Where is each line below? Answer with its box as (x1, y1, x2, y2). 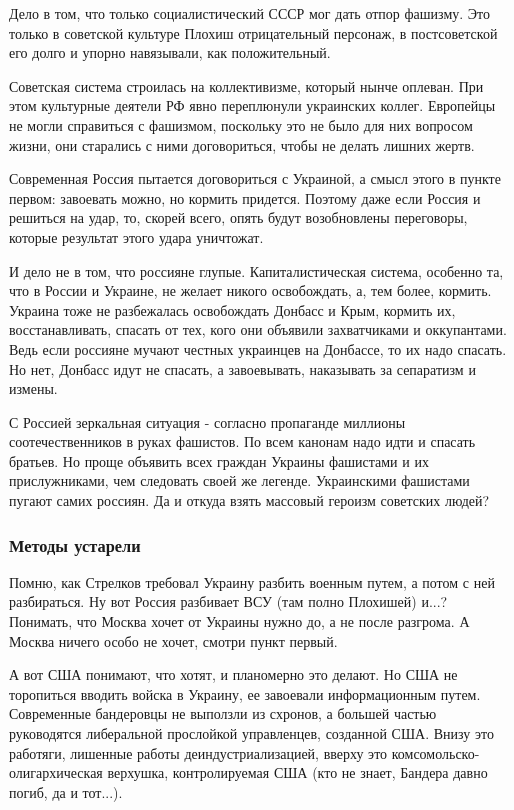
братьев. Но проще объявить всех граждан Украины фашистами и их (9, 450, 429, 471)
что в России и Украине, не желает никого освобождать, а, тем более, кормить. (9, 280, 492, 301)
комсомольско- (391, 742, 480, 763)
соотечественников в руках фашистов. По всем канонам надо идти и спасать (9, 431, 476, 452)
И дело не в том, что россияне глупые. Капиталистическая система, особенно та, (9, 260, 504, 281)
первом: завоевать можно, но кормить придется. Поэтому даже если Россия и (9, 187, 481, 208)
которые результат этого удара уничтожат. (9, 226, 264, 247)
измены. (9, 378, 58, 399)
